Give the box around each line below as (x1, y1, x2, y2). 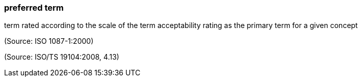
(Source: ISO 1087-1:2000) (4, 37, 94, 46)
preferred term (4, 3, 64, 13)
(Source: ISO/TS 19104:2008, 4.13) (4, 52, 120, 62)
